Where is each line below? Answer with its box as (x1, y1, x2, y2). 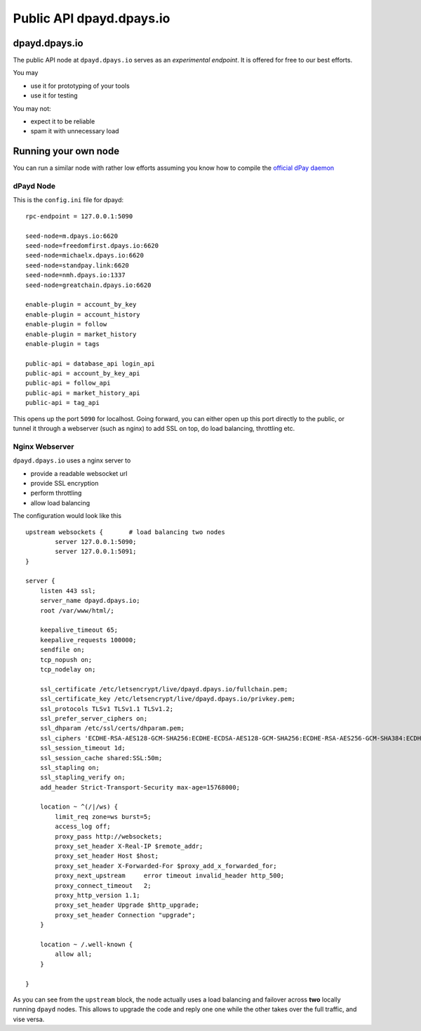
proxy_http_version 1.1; (55, 891, 140, 899)
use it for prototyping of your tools (30, 81, 130, 90)
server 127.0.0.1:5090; (55, 538, 137, 545)
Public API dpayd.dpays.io (13, 11, 171, 26)
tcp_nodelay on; (39, 665, 96, 673)
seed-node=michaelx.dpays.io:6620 (25, 251, 144, 260)
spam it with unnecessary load (30, 127, 119, 135)
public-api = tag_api (25, 399, 100, 407)
